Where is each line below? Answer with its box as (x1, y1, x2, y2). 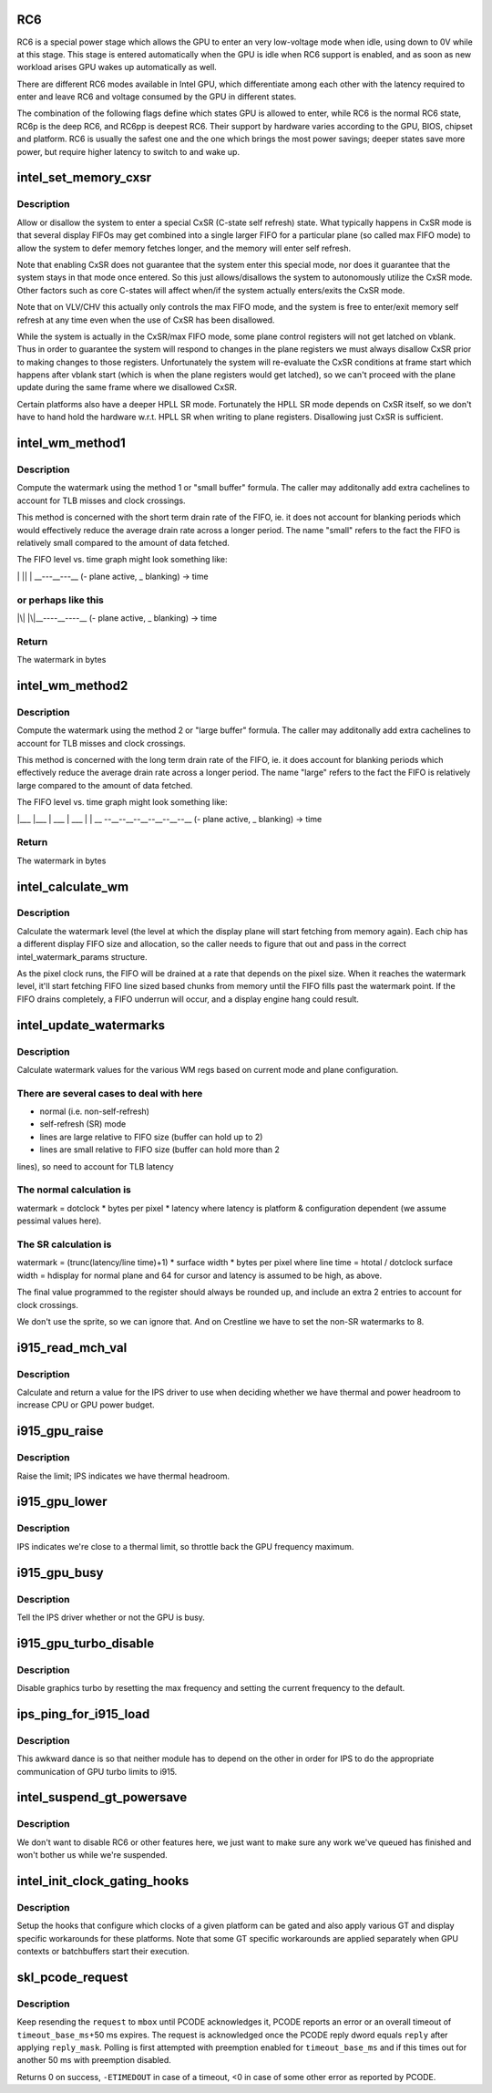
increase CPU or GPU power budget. (16, 1399, 155, 1410)
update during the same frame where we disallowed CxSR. (16, 382, 237, 393)
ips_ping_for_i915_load (16, 1706, 150, 1722)
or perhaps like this (16, 593, 104, 606)
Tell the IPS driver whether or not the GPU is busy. (16, 1612, 205, 1623)
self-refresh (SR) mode (39, 1119, 127, 1129)
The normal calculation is (16, 1183, 132, 1196)
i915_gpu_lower (16, 1494, 108, 1510)
